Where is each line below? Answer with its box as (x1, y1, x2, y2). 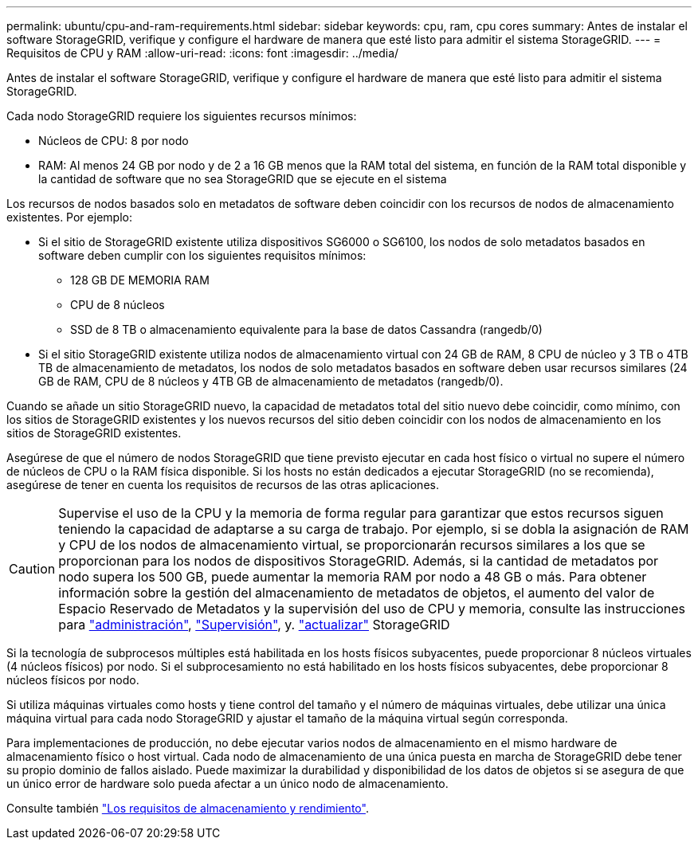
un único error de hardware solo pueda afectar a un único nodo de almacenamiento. (6, 777, 449, 790)
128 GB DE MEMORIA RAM (70, 273, 210, 287)
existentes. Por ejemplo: (6, 210, 132, 224)
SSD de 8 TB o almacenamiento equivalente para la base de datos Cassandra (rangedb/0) (70, 323, 543, 336)
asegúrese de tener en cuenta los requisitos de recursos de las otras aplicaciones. (6, 478, 439, 492)
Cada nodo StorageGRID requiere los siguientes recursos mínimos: (6, 109, 357, 123)
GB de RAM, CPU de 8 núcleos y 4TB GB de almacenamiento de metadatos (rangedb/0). (38, 374, 504, 388)
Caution (9, 561, 56, 577)
